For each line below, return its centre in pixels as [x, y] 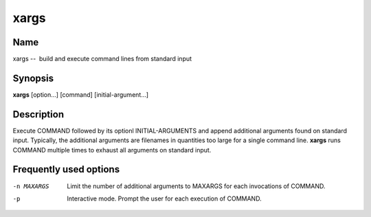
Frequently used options [66, 169]
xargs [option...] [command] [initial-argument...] [81, 94]
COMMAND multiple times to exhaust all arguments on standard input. [112, 150]
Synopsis [33, 78]
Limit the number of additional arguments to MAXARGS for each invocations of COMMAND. [196, 186]
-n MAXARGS [31, 186]
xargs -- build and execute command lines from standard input [102, 59]
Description [38, 114]
